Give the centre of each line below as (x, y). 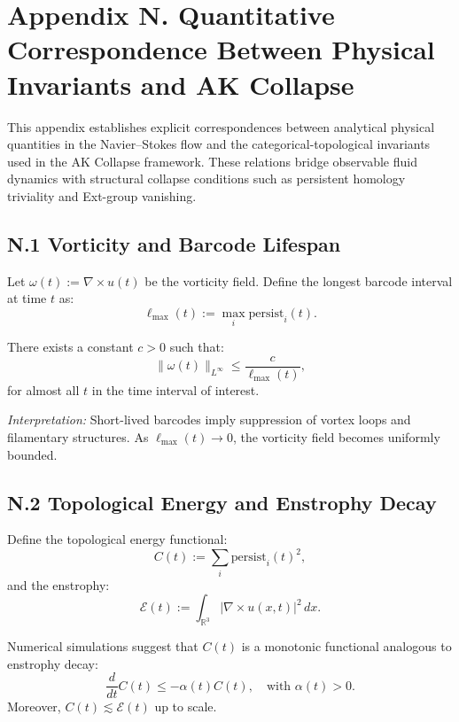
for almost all (43, 389)
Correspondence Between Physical (221, 49)
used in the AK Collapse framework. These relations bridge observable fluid (212, 161)
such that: (197, 347)
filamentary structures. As (78, 436)
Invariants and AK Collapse (181, 84)
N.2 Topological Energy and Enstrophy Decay (222, 502)
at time (27, 298)
